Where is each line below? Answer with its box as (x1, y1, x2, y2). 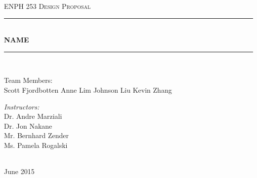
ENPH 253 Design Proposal (4, 1, 91, 11)
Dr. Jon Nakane (4, 120, 52, 131)
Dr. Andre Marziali (4, 111, 62, 121)
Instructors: (4, 101, 40, 111)
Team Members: (4, 75, 53, 85)
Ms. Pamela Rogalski (4, 140, 68, 150)
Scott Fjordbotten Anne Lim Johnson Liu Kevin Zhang (4, 84, 172, 95)
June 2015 (4, 166, 35, 177)
